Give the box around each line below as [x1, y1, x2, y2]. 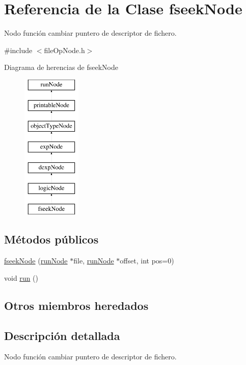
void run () [4, 272, 38, 283]
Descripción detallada [4, 327, 120, 343]
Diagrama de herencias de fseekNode [4, 62, 119, 72]
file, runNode [73, 255, 114, 266]
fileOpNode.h [44, 44, 85, 55]
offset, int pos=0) [120, 255, 174, 266]
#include [4, 44, 33, 55]
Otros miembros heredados [4, 297, 149, 313]
